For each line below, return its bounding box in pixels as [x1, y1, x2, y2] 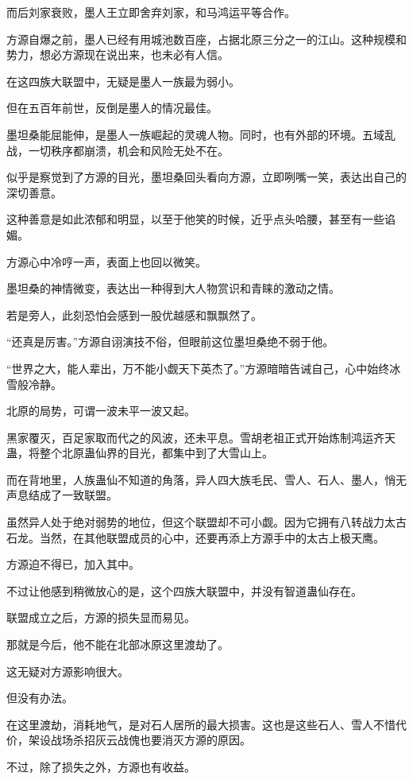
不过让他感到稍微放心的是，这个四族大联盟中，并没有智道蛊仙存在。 [6, 582, 362, 599]
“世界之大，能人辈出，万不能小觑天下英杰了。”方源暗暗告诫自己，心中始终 [6, 359, 390, 376]
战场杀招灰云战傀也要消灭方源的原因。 [50, 731, 251, 748]
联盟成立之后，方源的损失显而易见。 [6, 609, 195, 626]
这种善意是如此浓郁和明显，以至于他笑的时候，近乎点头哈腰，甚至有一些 [6, 211, 384, 227]
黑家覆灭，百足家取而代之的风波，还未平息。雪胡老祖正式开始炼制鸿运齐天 [6, 429, 396, 445]
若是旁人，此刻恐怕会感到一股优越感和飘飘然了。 [6, 306, 262, 323]
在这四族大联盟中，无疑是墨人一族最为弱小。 [6, 72, 240, 89]
